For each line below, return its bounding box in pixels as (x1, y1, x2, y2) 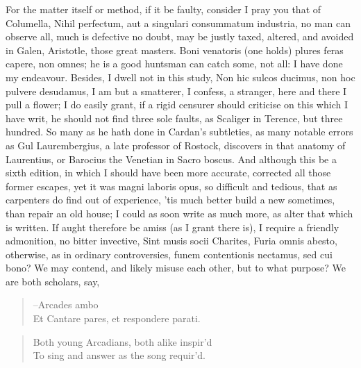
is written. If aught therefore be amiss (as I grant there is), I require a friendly (6, 219, 339, 234)
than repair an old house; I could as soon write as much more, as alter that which (6, 206, 353, 220)
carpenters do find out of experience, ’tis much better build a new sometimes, (6, 192, 335, 207)
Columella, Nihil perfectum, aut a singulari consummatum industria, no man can (6, 15, 351, 30)
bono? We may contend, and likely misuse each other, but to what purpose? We (6, 260, 346, 275)
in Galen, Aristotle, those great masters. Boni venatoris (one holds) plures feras (6, 42, 344, 57)
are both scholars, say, (6, 274, 100, 288)
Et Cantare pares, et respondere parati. (33, 311, 201, 326)
